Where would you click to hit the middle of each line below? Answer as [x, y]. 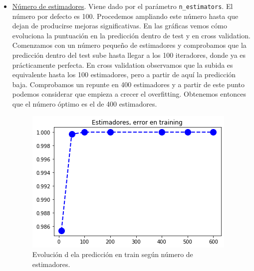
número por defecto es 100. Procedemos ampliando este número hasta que [125, 16]
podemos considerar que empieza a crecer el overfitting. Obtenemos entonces [129, 94]
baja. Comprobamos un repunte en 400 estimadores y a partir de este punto [128, 84]
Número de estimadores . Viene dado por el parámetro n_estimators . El [123, 6]
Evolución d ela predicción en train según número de [113, 254]
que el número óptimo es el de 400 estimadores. [85, 104]
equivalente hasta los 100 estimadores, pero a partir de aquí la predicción [124, 74]
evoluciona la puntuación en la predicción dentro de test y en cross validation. [131, 35]
